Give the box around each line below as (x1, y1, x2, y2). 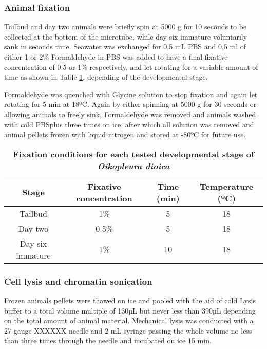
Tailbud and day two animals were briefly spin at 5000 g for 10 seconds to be (4, 21, 247, 32)
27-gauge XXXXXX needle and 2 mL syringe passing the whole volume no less (4, 325, 252, 336)
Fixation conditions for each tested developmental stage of (13, 148, 254, 160)
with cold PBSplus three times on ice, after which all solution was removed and (4, 119, 254, 130)
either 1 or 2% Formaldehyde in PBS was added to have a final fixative (4, 51, 228, 62)
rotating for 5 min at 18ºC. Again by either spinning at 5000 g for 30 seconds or (4, 99, 257, 109)
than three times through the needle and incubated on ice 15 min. (4, 335, 212, 346)
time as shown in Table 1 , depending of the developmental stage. (4, 71, 208, 82)
